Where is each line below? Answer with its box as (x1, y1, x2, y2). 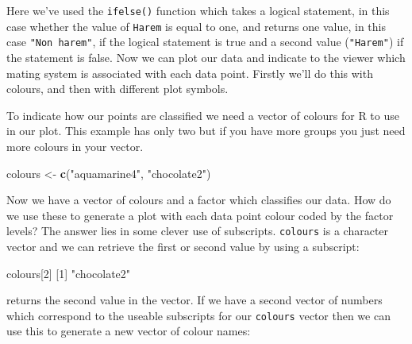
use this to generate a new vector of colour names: (6, 323, 251, 339)
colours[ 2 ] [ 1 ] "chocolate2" (6, 265, 131, 281)
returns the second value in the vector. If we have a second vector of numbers (6, 292, 383, 308)
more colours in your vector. (6, 137, 144, 154)
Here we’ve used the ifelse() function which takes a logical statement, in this (6, 2, 390, 18)
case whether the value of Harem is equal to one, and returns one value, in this (6, 17, 386, 34)
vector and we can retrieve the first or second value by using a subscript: (6, 238, 360, 254)
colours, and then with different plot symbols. (6, 80, 229, 97)
